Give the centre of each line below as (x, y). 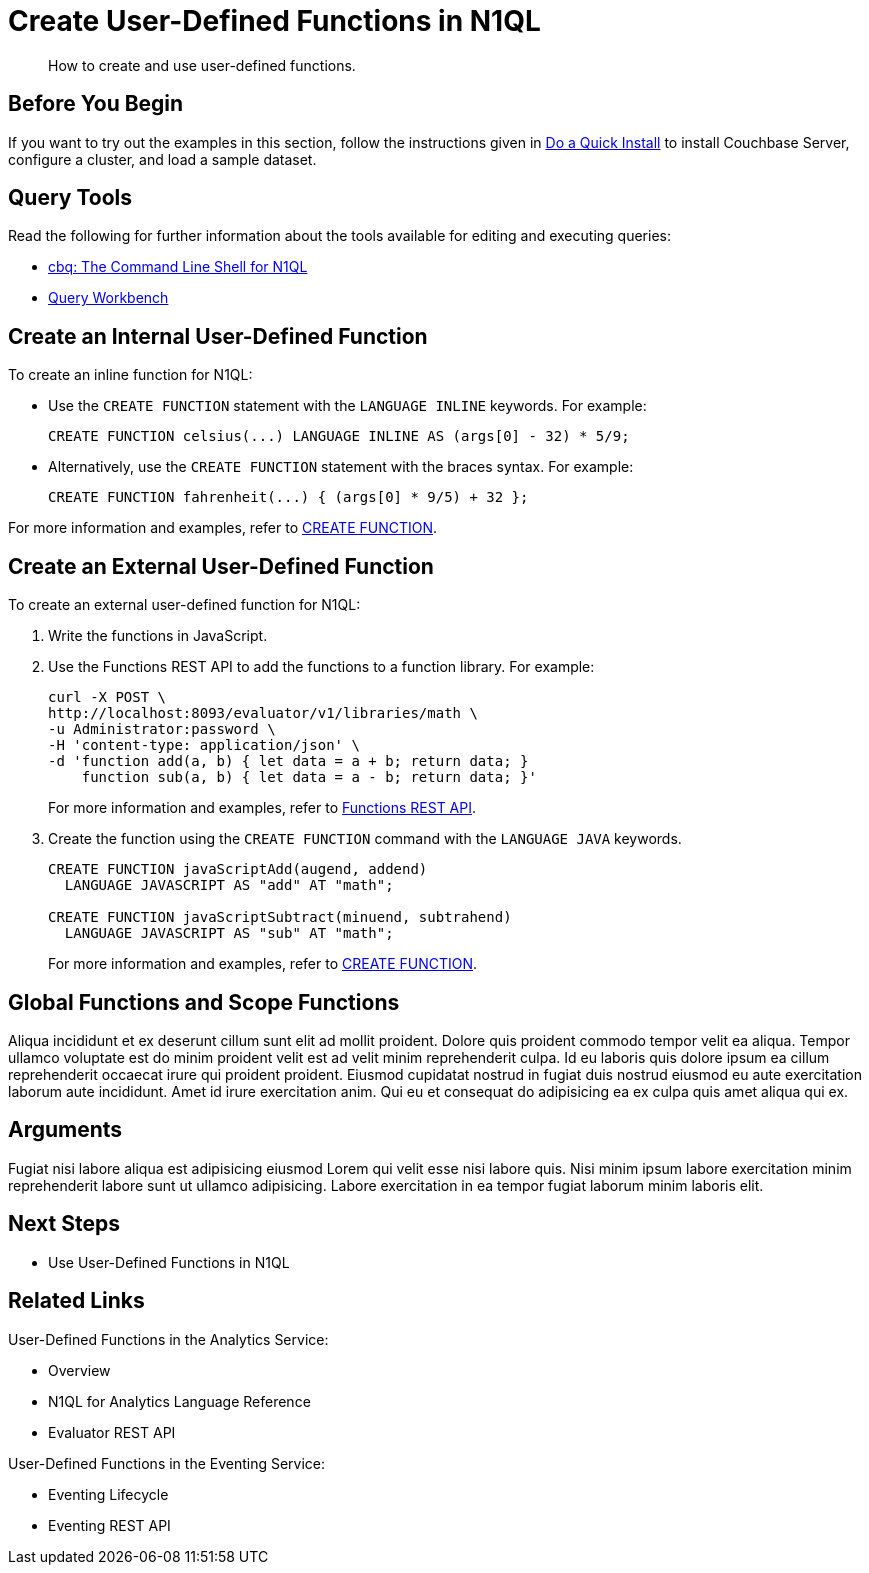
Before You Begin (96, 104)
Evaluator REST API (112, 1432)
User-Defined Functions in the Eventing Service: (167, 1463)
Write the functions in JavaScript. (158, 636)
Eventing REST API (109, 1525)
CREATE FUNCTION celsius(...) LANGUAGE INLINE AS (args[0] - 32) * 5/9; (339, 436)
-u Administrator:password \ (162, 729)
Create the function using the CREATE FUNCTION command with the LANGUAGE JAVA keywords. (365, 839)
